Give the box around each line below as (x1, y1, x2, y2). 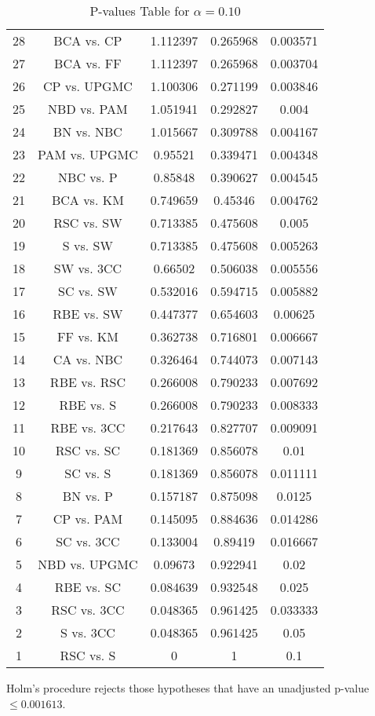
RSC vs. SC (55, 441, 121, 459)
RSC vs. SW (53, 214, 122, 232)
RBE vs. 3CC (50, 418, 126, 437)
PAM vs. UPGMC (38, 145, 138, 163)
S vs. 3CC (60, 623, 115, 641)
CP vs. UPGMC (42, 77, 133, 95)
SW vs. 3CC (53, 259, 122, 277)
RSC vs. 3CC (51, 601, 125, 619)
